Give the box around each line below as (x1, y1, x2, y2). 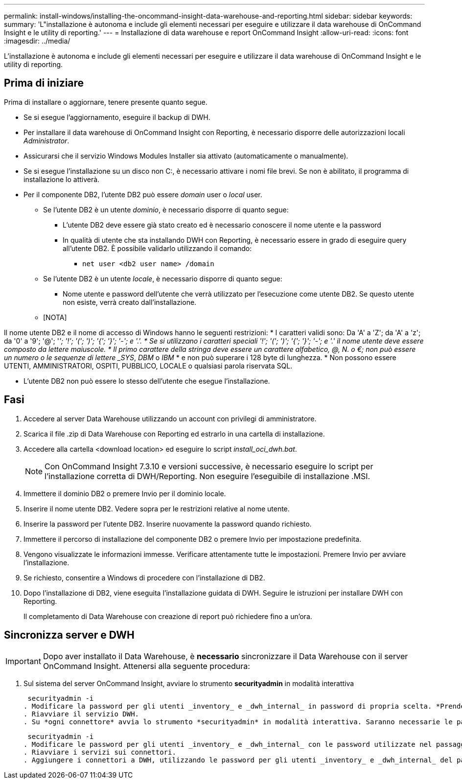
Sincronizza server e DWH (4, 629, 135, 642)
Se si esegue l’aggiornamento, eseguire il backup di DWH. (23, 113, 210, 121)
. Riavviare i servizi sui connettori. (23, 748, 176, 756)
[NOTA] (43, 313, 67, 322)
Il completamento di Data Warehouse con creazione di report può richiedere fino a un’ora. (23, 612, 312, 621)
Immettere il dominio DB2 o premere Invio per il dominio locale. (23, 489, 226, 498)
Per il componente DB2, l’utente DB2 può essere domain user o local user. (23, 190, 262, 199)
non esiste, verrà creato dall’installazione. (63, 298, 197, 306)
